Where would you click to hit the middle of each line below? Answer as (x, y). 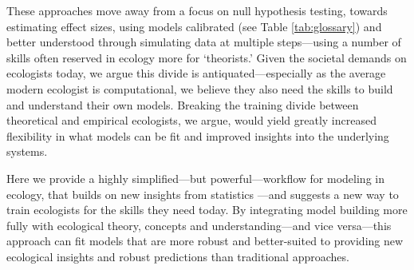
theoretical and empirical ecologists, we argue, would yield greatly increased (191, 120)
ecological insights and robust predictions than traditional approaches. (178, 256)
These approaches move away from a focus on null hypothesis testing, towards (197, 10)
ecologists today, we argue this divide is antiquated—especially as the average (196, 73)
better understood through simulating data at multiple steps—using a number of (204, 42)
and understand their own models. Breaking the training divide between (183, 104)
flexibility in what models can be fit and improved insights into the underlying (198, 135)
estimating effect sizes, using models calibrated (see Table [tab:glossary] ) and (194, 26)
